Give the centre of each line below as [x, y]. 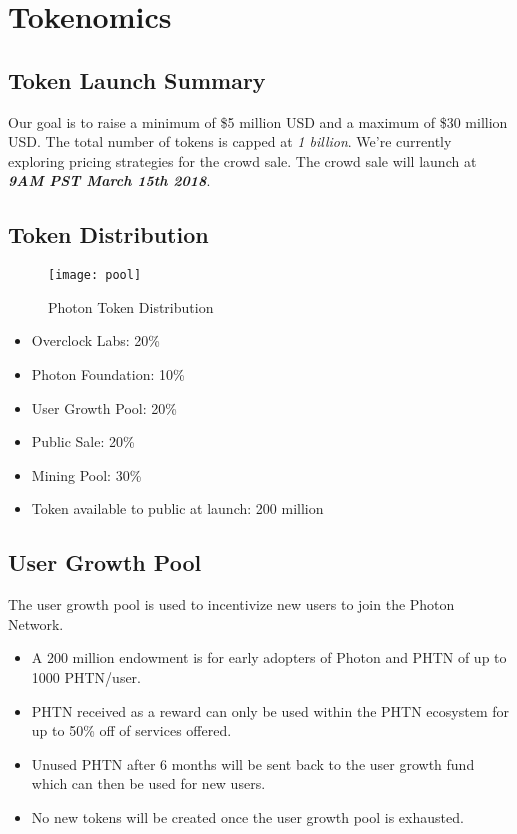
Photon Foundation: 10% [108, 374]
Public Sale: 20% [83, 441]
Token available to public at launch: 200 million [177, 508]
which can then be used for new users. [148, 783]
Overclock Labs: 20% [96, 340]
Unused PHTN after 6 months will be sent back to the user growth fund [253, 763]
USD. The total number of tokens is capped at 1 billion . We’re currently [230, 141]
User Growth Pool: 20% [104, 407]
